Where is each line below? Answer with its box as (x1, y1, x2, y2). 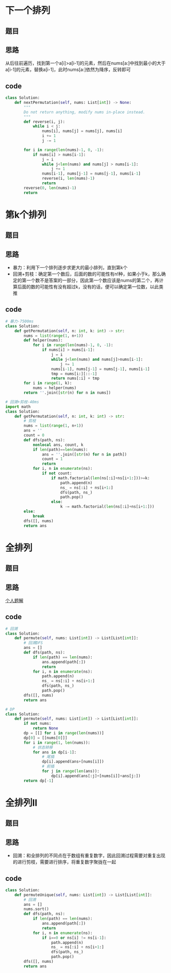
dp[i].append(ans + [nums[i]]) (41, 759, 104, 764)
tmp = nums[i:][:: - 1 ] (51, 371, 97, 376)
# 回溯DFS (24, 640, 43, 645)
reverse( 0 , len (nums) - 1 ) (24, 185, 77, 190)
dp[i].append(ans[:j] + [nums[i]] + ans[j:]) (51, 773, 141, 779)
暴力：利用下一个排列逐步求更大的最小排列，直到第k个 (12, 265, 128, 271)
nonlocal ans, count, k (32, 442, 83, 447)
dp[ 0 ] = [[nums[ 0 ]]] (24, 735, 68, 740)
